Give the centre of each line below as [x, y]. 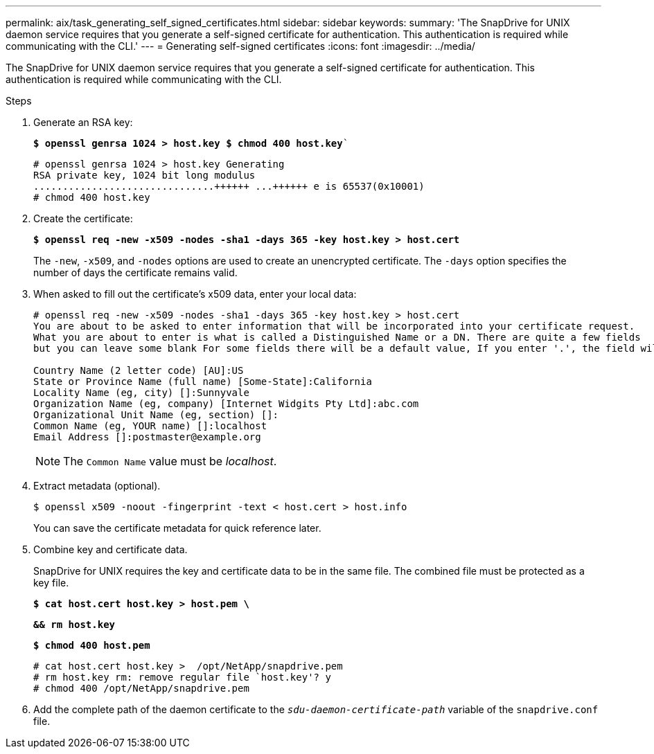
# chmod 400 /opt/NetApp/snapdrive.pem [141, 688]
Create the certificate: [83, 218]
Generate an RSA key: [83, 122]
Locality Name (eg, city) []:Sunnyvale [141, 393]
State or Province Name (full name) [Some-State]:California [203, 382]
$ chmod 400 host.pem [92, 645]
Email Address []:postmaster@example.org [147, 437]
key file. [51, 583]
